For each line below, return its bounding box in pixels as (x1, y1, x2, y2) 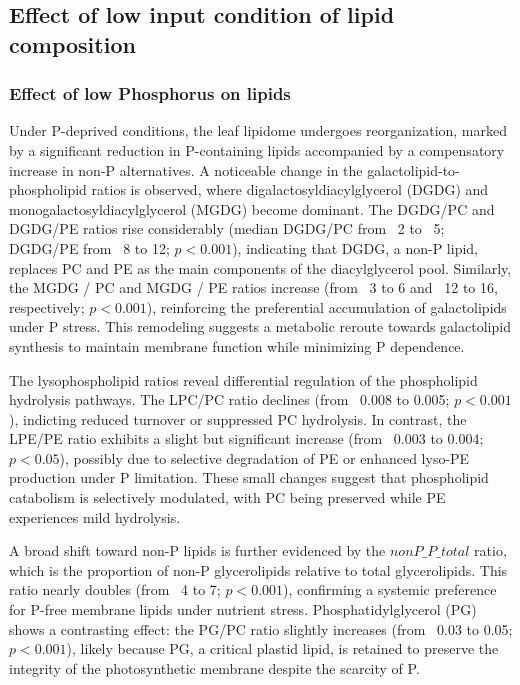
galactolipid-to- (367, 159, 460, 180)
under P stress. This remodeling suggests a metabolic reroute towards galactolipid (9, 316, 511, 337)
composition (9, 28, 136, 59)
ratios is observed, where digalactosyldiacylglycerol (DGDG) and (91, 179, 489, 200)
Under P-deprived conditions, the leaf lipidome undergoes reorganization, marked (9, 120, 508, 141)
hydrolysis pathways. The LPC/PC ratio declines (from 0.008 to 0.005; (9, 389, 450, 410)
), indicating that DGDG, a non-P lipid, (232, 237, 478, 258)
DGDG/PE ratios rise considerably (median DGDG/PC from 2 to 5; (9, 218, 445, 239)
